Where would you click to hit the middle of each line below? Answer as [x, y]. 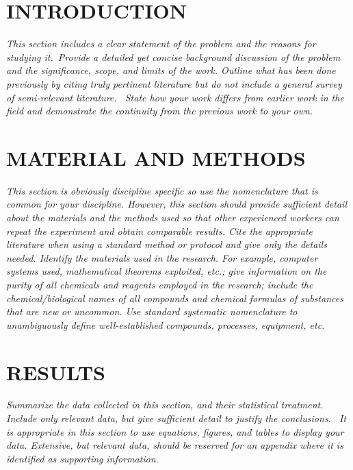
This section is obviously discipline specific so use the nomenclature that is [162, 190]
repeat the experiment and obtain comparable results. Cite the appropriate [160, 231]
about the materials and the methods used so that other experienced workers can [173, 217]
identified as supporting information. [82, 458]
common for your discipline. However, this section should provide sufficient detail [176, 204]
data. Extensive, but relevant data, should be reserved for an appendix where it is [175, 445]
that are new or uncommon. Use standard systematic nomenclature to [152, 311]
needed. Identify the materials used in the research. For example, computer [162, 257]
